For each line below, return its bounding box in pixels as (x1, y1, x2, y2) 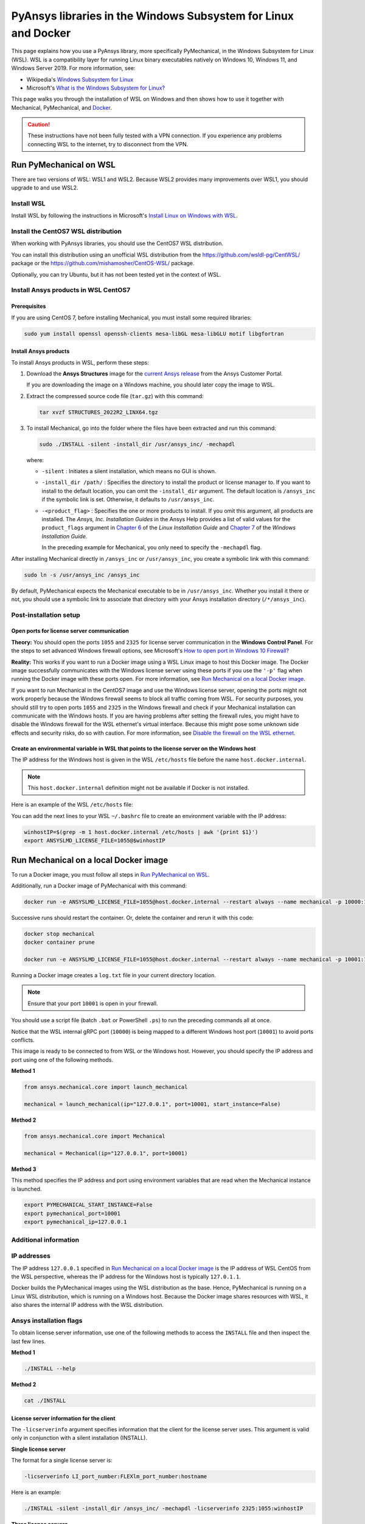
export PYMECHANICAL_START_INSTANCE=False (24, 1202, 153, 1208)
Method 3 (11, 1165, 36, 1173)
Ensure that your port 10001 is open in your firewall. (27, 1000, 158, 1007)
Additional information (11, 1235, 80, 1244)
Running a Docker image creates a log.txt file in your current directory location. (11, 972, 216, 979)
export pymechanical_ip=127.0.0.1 (24, 1219, 127, 1225)
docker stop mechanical (24, 930, 96, 937)
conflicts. (11, 1036, 35, 1044)
